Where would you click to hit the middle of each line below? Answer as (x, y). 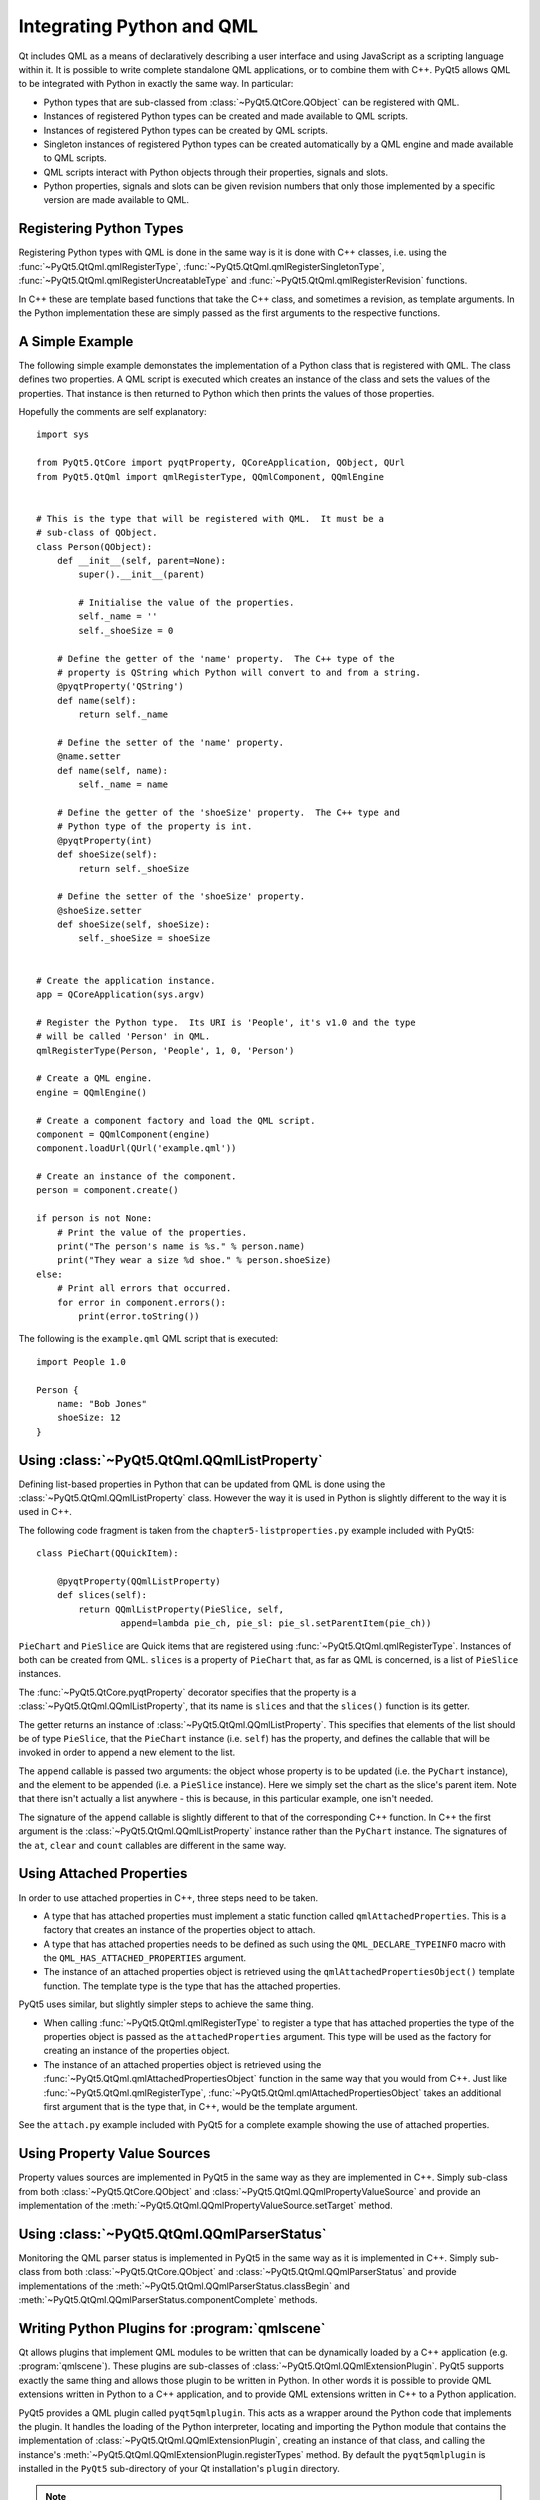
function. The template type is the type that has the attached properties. (192, 1986)
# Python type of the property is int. (154, 826)
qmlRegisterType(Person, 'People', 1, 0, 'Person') (165, 1050)
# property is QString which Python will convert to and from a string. (239, 673)
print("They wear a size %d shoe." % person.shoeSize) (194, 1260)
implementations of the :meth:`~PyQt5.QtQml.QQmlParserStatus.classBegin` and (184, 2286)
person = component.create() (107, 1190)
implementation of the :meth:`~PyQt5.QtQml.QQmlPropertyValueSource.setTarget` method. (206, 2206)
